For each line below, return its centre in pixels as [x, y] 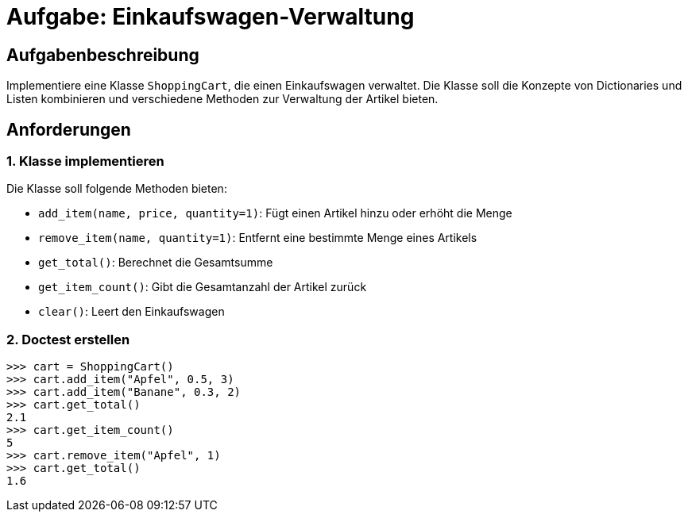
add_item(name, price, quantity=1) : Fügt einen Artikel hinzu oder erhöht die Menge [275, 213]
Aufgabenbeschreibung [103, 55]
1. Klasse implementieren [85, 161]
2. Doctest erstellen [68, 339]
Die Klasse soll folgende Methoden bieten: [117, 189]
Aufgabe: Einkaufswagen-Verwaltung [211, 17]
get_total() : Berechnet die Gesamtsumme [156, 263]
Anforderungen [69, 129]
